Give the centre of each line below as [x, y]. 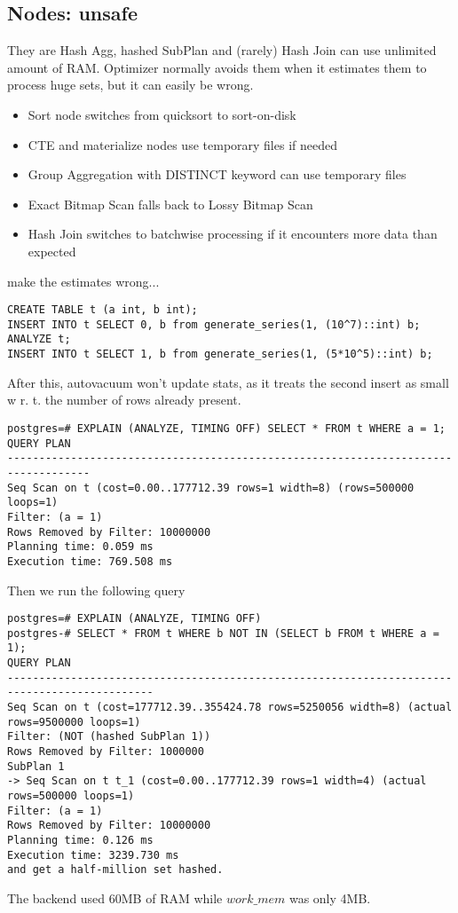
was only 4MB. [330, 897]
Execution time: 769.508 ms [90, 561]
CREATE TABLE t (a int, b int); [103, 310]
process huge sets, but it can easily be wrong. [130, 85]
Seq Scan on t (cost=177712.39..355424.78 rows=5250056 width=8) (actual [230, 708]
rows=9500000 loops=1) [74, 722]
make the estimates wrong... [83, 281]
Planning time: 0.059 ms [80, 547]
